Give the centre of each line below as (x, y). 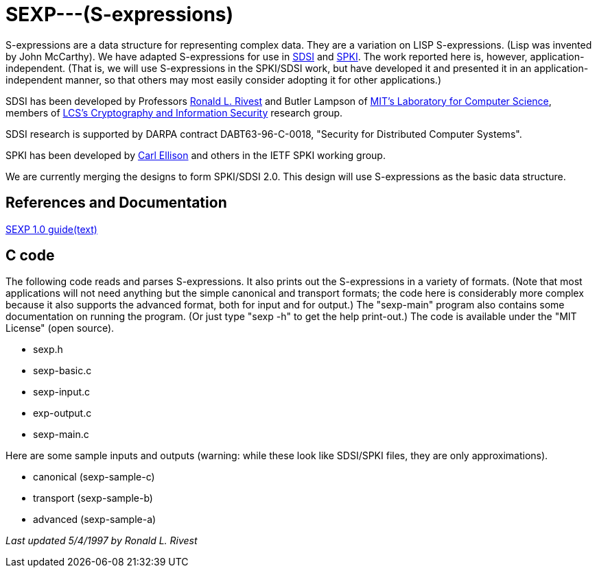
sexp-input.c (62, 392)
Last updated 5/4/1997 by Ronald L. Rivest (102, 541)
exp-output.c (62, 413)
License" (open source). (60, 328)
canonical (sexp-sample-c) (94, 477)
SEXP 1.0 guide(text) (51, 229)
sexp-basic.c (62, 371)
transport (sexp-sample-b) (93, 498)
